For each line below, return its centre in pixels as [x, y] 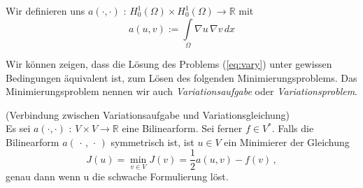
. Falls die [293, 128]
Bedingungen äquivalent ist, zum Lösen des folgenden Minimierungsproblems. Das [181, 77]
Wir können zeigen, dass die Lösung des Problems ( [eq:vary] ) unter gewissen [169, 63]
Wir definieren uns [45, 10]
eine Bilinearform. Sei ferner [182, 128]
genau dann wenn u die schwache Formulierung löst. [117, 176]
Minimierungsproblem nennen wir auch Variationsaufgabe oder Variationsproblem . [182, 91]
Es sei [18, 128]
